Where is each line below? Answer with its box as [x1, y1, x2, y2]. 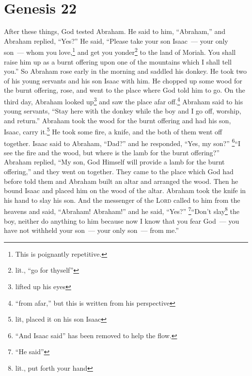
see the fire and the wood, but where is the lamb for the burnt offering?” [4, 147, 220, 157]
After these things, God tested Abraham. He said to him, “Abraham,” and [4, 26, 226, 36]
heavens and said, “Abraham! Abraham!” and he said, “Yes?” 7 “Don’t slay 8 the [4, 205, 240, 216]
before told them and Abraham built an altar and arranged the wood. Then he [4, 176, 238, 186]
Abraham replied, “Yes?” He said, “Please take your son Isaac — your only [4, 35, 228, 46]
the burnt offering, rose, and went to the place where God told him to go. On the [4, 85, 245, 95]
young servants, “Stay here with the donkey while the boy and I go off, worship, [4, 106, 241, 116]
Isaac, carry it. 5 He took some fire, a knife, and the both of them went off [4, 125, 222, 137]
